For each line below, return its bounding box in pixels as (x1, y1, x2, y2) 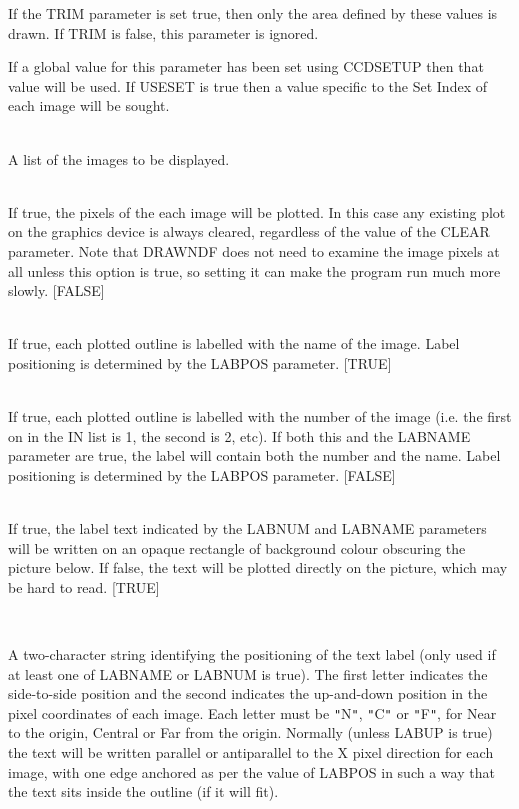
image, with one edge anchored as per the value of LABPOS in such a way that (8, 761, 495, 782)
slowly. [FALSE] (8, 280, 105, 301)
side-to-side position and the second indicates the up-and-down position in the (8, 683, 488, 704)
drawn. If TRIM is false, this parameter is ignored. (8, 22, 319, 43)
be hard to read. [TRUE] (8, 576, 160, 597)
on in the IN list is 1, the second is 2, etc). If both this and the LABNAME (8, 425, 471, 446)
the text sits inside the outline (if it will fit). (8, 781, 279, 802)
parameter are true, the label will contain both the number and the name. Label (8, 445, 501, 466)
